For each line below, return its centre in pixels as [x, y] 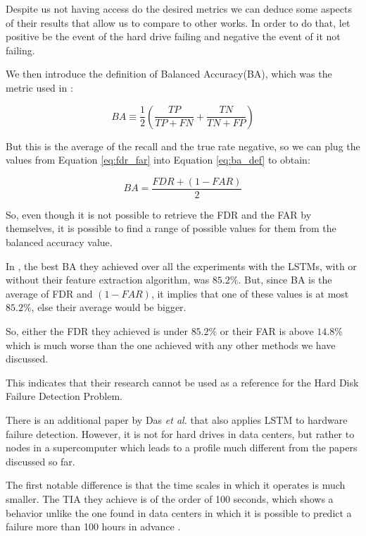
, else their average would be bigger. [109, 307]
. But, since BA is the [285, 280]
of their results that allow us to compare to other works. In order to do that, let [178, 22]
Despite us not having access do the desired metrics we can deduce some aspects [179, 8]
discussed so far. [40, 461]
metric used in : [39, 87]
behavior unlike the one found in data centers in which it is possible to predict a [179, 512]
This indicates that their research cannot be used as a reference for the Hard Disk [182, 382]
